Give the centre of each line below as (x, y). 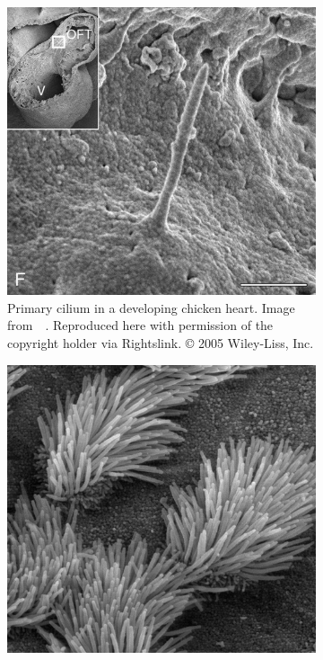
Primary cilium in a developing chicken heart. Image (151, 307)
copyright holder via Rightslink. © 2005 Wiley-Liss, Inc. (161, 342)
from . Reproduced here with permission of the (140, 325)
